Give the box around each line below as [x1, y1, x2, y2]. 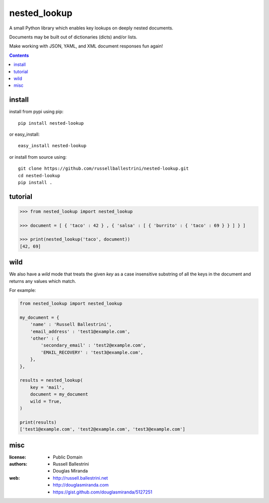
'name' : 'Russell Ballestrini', [30, 322, 112, 327]
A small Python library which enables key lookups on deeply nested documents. [9, 25, 174, 31]
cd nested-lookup [18, 173, 60, 178]
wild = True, [30, 398, 62, 404]
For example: [9, 287, 36, 293]
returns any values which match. [9, 278, 76, 284]
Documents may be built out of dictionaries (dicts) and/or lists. [9, 34, 137, 40]
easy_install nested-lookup [18, 143, 87, 149]
